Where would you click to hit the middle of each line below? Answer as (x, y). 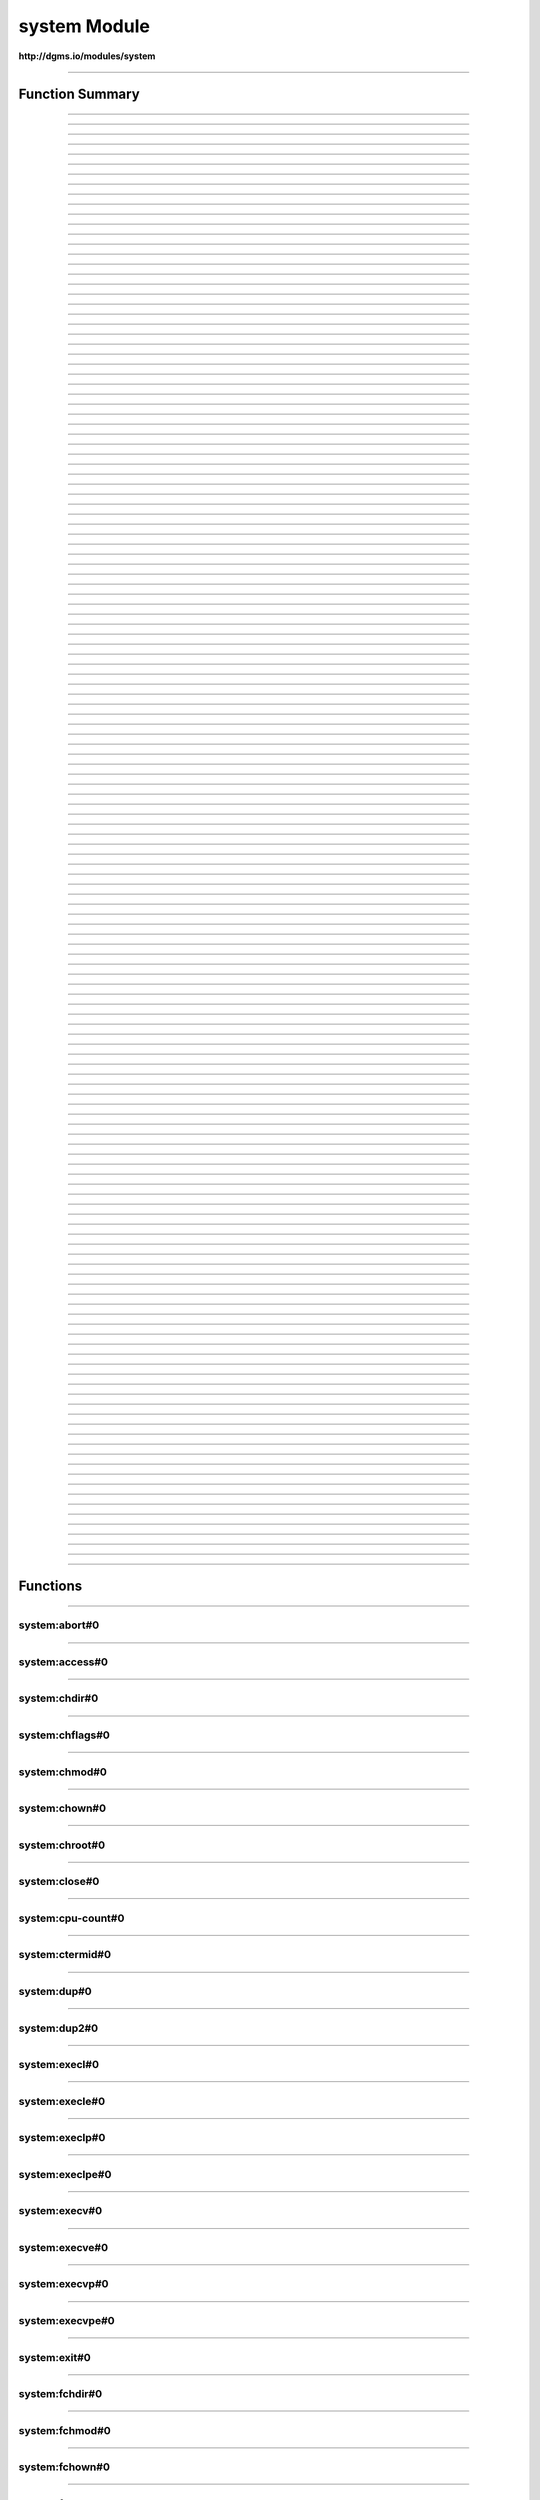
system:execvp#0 (63, 2284)
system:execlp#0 (62, 2138)
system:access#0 (63, 1662)
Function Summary (79, 94)
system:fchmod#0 (65, 2430)
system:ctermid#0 (65, 1955)
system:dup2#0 (58, 2028)
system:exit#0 (55, 2357)
